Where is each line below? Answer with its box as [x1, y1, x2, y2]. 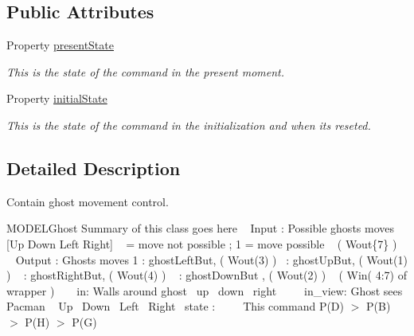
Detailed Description [6, 155, 181, 180]
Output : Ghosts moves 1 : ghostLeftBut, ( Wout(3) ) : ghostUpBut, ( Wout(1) [15, 251, 408, 268]
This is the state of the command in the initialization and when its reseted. [6, 116, 371, 133]
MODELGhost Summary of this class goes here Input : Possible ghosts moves [6, 220, 395, 236]
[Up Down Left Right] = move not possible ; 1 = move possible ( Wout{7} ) [6, 235, 397, 252]
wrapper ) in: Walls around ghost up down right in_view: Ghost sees [6, 282, 403, 299]
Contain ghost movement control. [6, 193, 169, 209]
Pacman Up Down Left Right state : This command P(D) [6, 298, 345, 315]
